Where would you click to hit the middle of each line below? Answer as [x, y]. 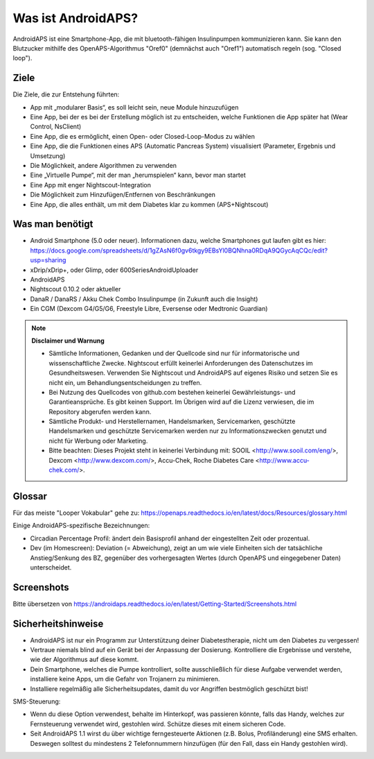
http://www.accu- [284, 460]
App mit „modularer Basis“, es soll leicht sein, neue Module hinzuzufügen [134, 107]
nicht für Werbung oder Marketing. [98, 441]
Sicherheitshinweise [58, 623]
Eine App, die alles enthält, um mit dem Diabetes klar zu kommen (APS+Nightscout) [149, 204]
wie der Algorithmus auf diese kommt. [84, 660]
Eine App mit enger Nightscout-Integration [91, 185]
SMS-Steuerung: [37, 701]
